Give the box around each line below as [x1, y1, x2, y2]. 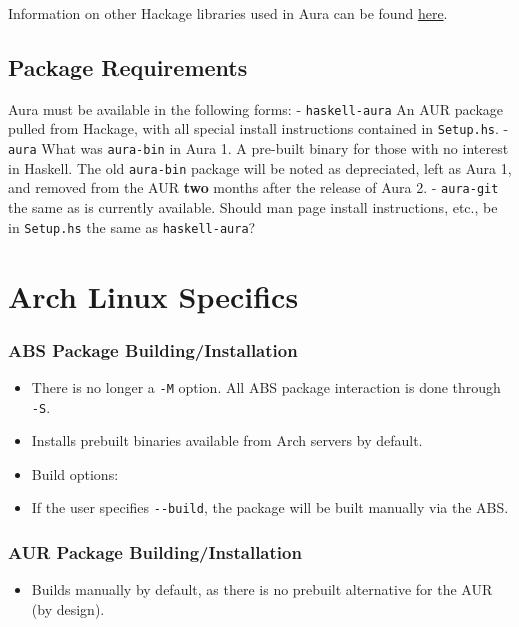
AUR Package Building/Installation [8, 540, 302, 564]
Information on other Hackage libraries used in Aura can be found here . [8, 3, 448, 23]
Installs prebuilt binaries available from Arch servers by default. [31, 430, 423, 451]
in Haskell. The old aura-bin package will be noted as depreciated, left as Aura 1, [8, 157, 512, 178]
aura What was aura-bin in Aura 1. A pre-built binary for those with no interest [8, 138, 509, 159]
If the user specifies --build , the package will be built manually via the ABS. [31, 497, 509, 518]
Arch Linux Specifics [8, 275, 299, 316]
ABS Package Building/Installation [8, 337, 298, 362]
